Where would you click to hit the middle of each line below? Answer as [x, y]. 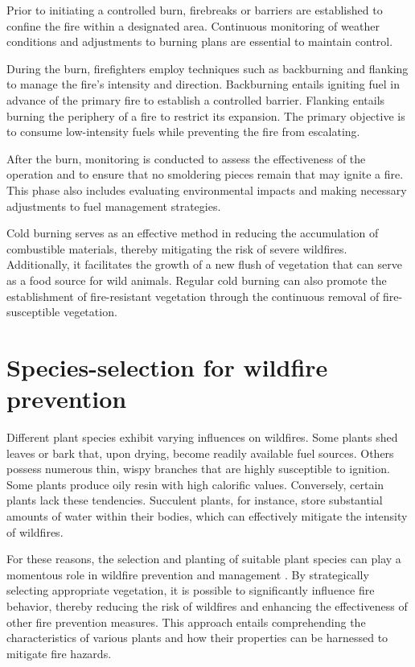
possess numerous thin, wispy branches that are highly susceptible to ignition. [198, 469]
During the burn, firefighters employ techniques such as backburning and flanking [207, 68]
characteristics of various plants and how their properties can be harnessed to [197, 638]
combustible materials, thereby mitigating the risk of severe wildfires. [177, 248]
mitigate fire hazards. [59, 653]
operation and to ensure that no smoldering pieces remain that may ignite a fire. [205, 174]
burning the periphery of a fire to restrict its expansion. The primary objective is [206, 115]
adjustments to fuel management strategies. [114, 206]
